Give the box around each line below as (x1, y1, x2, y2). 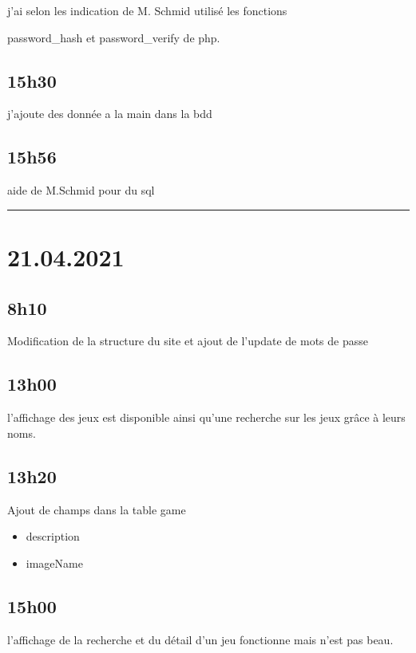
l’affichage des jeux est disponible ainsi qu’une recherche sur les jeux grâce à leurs (7, 409, 406, 426)
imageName (26, 554, 83, 571)
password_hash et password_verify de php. (7, 29, 220, 45)
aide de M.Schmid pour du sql (7, 182, 155, 199)
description (26, 528, 80, 545)
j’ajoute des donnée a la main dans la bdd (7, 105, 212, 122)
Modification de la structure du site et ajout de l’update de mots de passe (7, 332, 368, 349)
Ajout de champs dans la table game (7, 501, 186, 517)
